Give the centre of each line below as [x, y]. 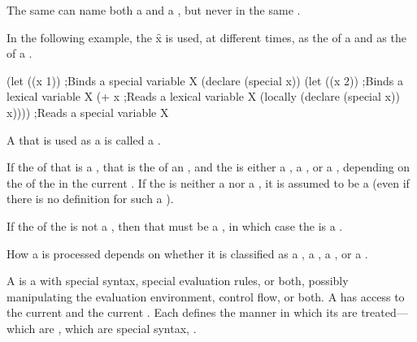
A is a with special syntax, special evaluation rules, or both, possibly [178, 281]
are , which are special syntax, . [118, 328]
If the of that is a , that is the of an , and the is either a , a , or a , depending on [208, 167]
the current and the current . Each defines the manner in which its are [182, 312]
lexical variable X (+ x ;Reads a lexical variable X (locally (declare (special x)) [203, 96]
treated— [384, 312]
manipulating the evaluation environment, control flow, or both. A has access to [206, 296]
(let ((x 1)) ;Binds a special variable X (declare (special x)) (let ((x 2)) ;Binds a [205, 80]
